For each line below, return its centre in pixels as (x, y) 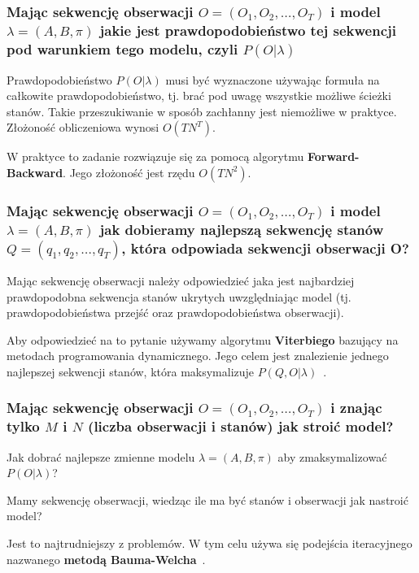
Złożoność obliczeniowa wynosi (83, 127)
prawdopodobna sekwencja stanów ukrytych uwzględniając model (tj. (179, 296)
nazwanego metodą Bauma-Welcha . (106, 559)
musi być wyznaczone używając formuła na (273, 79)
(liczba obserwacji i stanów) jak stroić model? (241, 426)
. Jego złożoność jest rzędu (129, 172)
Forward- (334, 156)
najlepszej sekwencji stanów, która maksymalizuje (131, 371)
